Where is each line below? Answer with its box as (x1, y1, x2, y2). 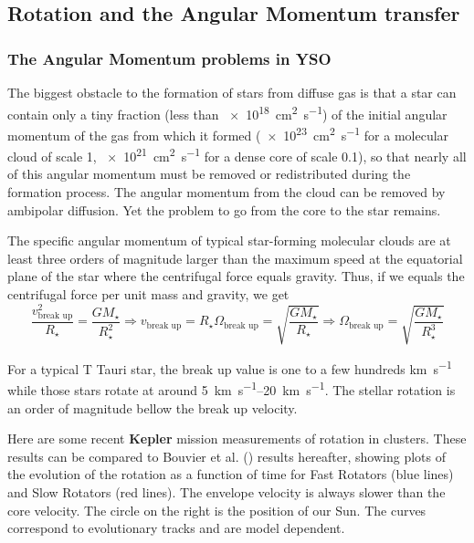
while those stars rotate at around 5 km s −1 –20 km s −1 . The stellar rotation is (7, 378, 456, 399)
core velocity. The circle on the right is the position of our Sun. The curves (7, 500, 427, 519)
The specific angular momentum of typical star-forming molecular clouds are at (7, 231, 451, 250)
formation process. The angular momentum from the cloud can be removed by (7, 182, 446, 201)
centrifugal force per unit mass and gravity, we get (7, 284, 290, 303)
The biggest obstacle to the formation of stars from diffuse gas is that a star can (7, 83, 457, 101)
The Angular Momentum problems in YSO (7, 47, 332, 69)
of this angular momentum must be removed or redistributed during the (7, 164, 411, 183)
